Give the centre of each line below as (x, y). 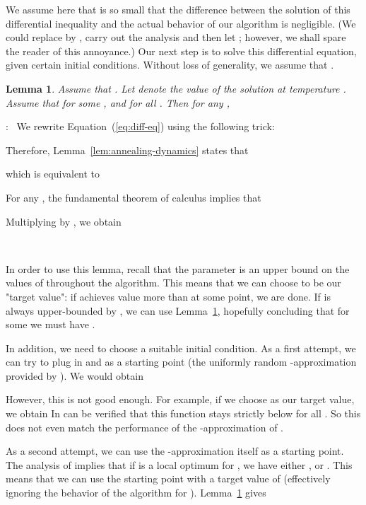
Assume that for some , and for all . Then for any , (118, 102)
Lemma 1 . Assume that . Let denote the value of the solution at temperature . (176, 88)
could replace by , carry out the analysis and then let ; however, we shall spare (176, 37)
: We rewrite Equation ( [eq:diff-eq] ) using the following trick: (140, 126)
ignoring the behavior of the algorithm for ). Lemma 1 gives (136, 493)
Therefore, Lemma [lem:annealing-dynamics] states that (127, 150)
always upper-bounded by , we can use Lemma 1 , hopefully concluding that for (178, 310)
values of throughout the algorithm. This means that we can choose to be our (173, 283)
